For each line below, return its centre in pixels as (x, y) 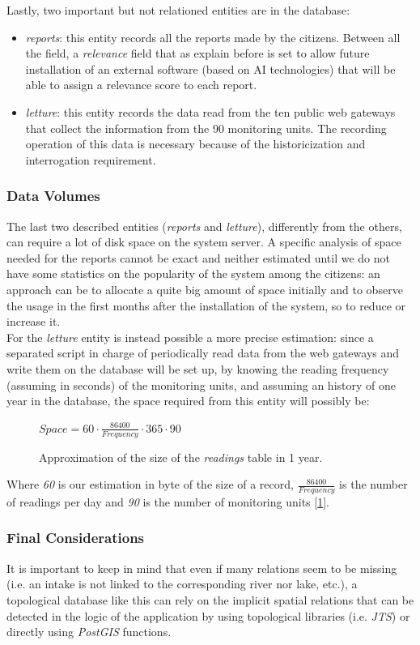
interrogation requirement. (91, 159)
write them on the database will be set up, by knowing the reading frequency (198, 368)
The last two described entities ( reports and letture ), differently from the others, (204, 226)
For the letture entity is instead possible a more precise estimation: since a (190, 337)
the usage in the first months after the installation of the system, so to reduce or (206, 305)
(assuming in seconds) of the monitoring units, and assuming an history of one (201, 384)
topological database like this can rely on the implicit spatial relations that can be (210, 599)
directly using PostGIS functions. (89, 632)
